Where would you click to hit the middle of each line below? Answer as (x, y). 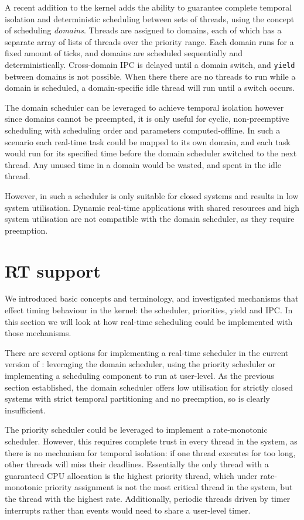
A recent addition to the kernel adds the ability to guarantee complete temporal (148, 7)
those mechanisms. (38, 333)
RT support (53, 270)
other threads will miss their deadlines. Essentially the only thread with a (137, 464)
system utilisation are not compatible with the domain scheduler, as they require (150, 219)
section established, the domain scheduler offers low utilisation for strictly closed (149, 387)
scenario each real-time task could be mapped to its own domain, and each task (148, 141)
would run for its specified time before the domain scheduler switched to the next (151, 153)
